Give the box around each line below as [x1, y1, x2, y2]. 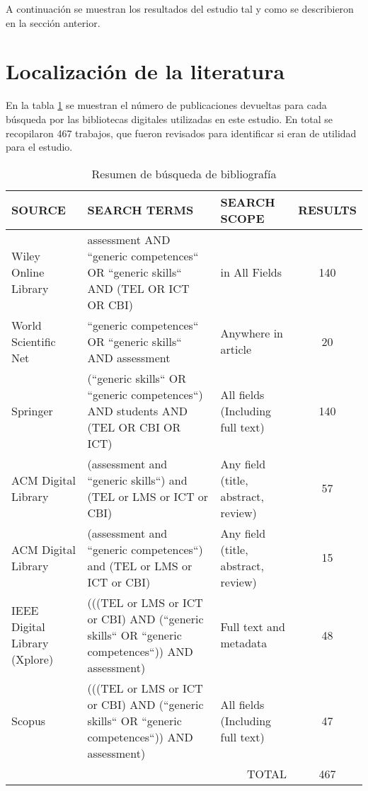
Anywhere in [220, 325, 283, 342]
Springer [11, 402, 53, 419]
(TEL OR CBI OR [87, 418, 181, 435]
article [220, 341, 252, 358]
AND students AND [87, 402, 188, 419]
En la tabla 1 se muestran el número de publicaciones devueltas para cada [6, 98, 327, 112]
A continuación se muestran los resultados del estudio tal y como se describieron [6, 1, 354, 16]
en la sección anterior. [6, 15, 100, 30]
